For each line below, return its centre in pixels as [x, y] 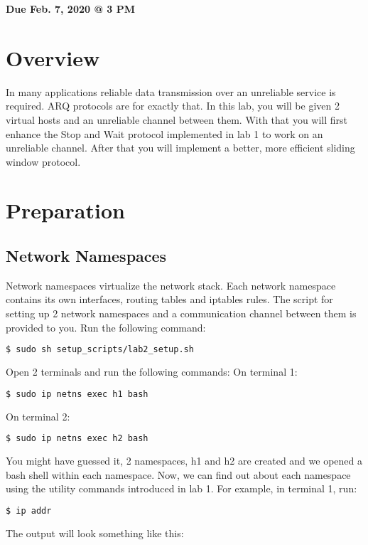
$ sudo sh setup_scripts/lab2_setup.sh [100, 350]
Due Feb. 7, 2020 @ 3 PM [70, 9]
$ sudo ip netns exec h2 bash [77, 439]
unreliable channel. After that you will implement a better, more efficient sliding [180, 148]
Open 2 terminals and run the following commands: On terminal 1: [152, 372]
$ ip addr [29, 510]
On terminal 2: [38, 416]
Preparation [65, 210]
